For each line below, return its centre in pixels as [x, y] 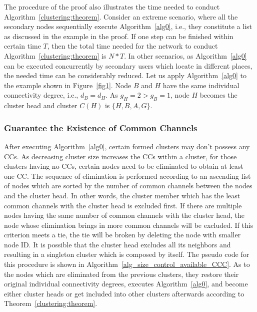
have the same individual [201, 85]
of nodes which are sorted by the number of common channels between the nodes [128, 186]
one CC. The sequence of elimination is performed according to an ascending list [127, 176]
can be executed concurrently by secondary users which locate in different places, [128, 65]
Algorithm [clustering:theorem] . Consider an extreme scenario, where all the [121, 16]
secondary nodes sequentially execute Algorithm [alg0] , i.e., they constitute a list [128, 26]
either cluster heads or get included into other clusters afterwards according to [124, 293]
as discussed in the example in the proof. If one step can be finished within [119, 36]
